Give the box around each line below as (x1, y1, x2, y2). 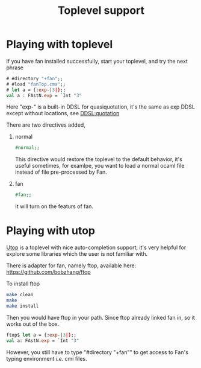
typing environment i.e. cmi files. (6, 355, 87, 362)
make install (6, 303, 39, 309)
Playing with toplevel (6, 37, 113, 51)
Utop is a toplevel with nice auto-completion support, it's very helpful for (6, 244, 187, 251)
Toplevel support (57, 4, 145, 17)
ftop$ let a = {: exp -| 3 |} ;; (6, 332, 77, 338)
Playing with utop (6, 224, 95, 238)
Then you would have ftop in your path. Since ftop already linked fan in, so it (6, 314, 195, 321)
